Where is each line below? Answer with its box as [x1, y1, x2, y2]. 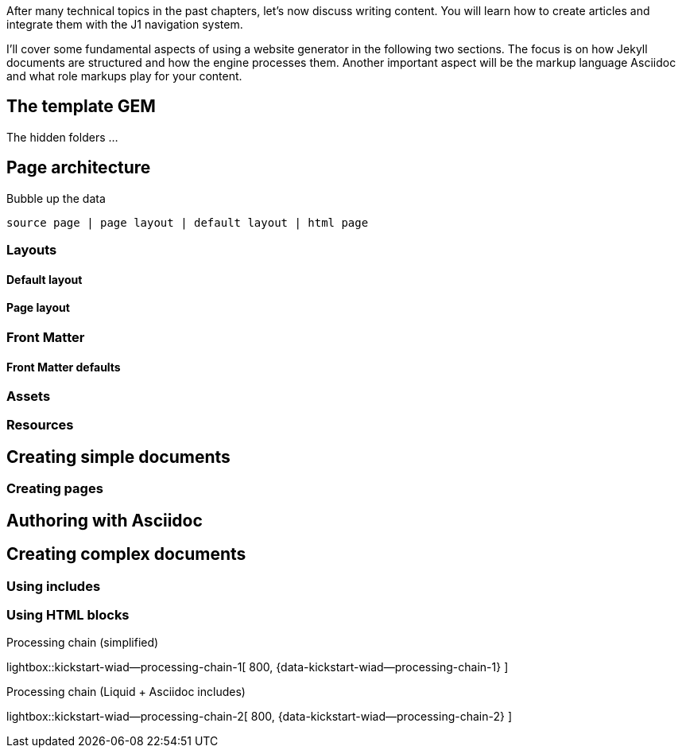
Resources [6, 417, 74, 433]
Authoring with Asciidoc [6, 510, 203, 531]
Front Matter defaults [6, 360, 121, 374]
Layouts [6, 242, 57, 258]
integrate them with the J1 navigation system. [6, 17, 243, 31]
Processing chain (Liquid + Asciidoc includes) [6, 685, 246, 699]
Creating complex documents [6, 544, 246, 565]
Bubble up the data [6, 191, 106, 205]
